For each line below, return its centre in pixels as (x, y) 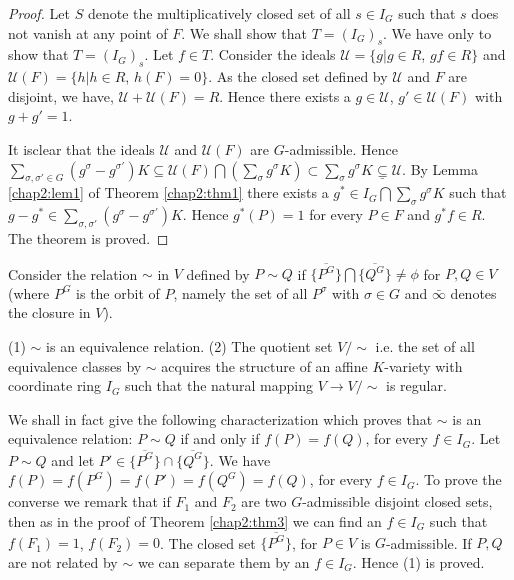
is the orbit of (118, 292)
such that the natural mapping (219, 385)
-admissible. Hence (341, 148)
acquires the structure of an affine (264, 365)
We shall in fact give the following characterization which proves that (220, 418)
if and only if (220, 438)
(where (29, 292)
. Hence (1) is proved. (418, 561)
